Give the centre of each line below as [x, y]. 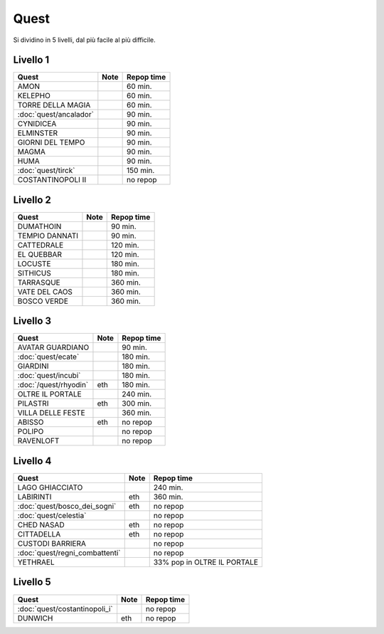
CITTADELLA [39, 534]
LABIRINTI [34, 497]
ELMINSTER [38, 133]
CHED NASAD [41, 525]
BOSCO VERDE [43, 301]
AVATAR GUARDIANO [53, 347]
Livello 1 [31, 60]
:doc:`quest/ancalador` [55, 115]
